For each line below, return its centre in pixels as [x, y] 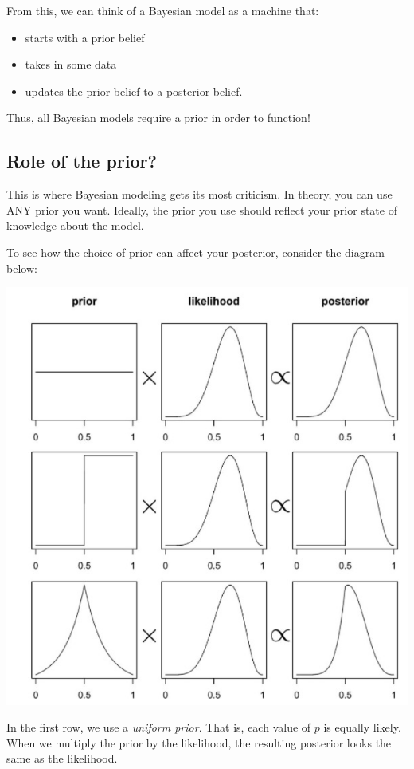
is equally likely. [362, 727]
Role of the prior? [82, 161]
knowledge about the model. [75, 225]
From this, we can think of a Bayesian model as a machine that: [163, 10]
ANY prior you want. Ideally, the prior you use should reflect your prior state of [202, 209]
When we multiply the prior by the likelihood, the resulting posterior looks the [199, 742]
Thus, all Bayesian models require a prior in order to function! [158, 118]
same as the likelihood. [62, 758]
